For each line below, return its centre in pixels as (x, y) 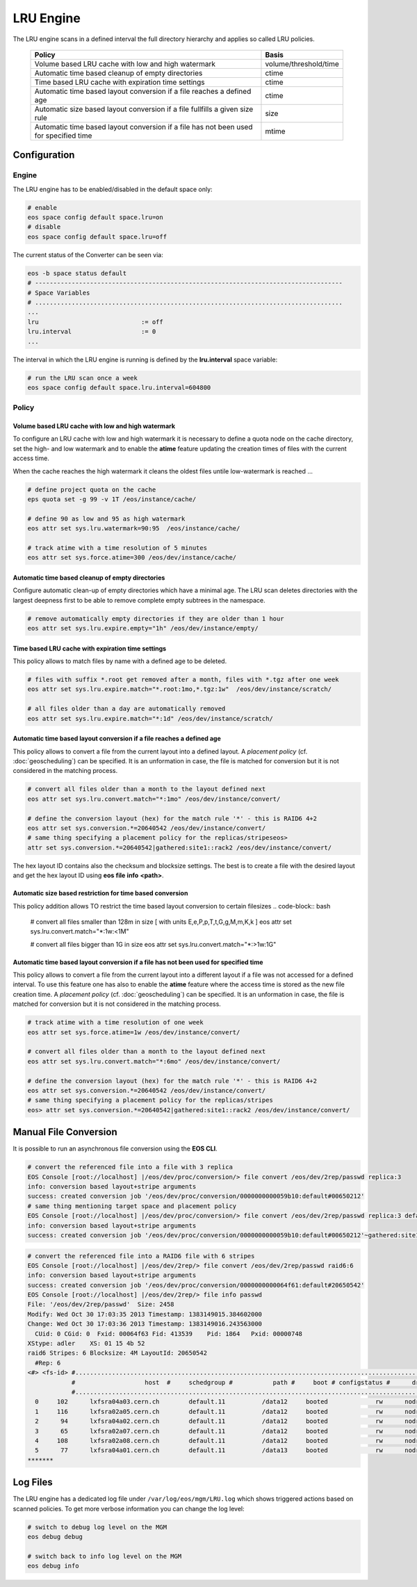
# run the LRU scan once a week (83, 378)
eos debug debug (55, 1537)
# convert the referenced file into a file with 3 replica (130, 1167)
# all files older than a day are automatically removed (126, 709)
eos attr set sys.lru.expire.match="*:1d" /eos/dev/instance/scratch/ (150, 718)
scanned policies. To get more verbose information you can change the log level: (129, 1508)
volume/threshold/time (302, 64)
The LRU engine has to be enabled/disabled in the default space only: (113, 189)
